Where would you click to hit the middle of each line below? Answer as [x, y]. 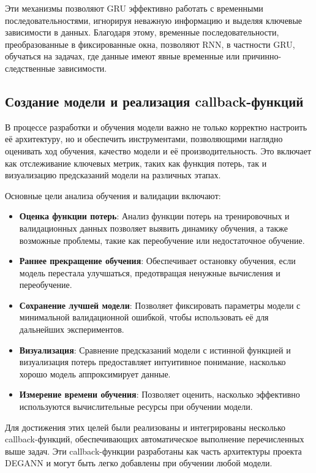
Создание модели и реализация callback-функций [154, 101]
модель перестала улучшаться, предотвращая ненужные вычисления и [150, 272]
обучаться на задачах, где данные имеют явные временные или [122, 56]
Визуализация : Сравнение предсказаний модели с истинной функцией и [155, 350]
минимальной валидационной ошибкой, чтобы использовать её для [144, 317]
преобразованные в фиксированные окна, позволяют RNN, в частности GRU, [150, 44]
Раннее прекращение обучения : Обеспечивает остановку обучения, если [157, 261]
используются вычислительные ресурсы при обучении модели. [136, 407]
